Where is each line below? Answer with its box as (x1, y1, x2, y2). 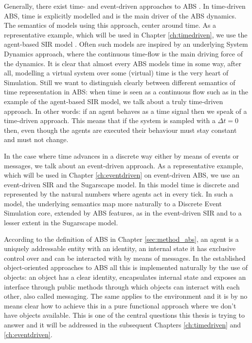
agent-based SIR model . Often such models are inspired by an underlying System (4, 39, 248, 49)
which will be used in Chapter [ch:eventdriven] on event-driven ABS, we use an (4, 170, 240, 180)
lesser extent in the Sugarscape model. (4, 217, 118, 228)
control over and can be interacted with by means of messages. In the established (4, 253, 246, 263)
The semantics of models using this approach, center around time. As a (4, 20, 216, 30)
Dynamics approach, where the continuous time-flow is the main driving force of (4, 48, 243, 58)
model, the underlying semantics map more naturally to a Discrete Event (4, 198, 222, 208)
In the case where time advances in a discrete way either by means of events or (4, 150, 239, 161)
